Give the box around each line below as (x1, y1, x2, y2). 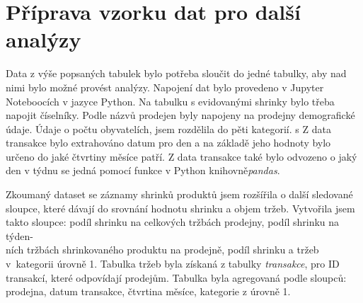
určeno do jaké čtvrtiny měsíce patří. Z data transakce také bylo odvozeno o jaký (6, 149, 357, 164)
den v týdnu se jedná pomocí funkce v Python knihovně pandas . (6, 163, 280, 178)
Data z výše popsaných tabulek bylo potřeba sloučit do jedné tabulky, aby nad (6, 66, 347, 81)
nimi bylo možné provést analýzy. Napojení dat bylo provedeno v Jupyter (6, 79, 324, 94)
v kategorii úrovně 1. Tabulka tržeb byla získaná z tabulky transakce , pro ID (6, 256, 340, 271)
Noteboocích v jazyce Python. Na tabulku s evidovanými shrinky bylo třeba (6, 93, 335, 108)
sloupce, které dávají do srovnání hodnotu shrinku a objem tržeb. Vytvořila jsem (6, 200, 355, 215)
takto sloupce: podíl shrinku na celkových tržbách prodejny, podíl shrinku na (6, 215, 340, 229)
